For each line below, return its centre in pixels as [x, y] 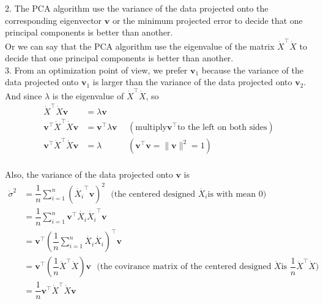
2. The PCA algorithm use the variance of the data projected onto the [137, 8]
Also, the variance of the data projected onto [89, 174]
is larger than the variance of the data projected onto [192, 82]
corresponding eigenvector [54, 20]
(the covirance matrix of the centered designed [184, 267]
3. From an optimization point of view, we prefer [96, 70]
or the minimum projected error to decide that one [207, 20]
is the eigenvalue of [88, 95]
